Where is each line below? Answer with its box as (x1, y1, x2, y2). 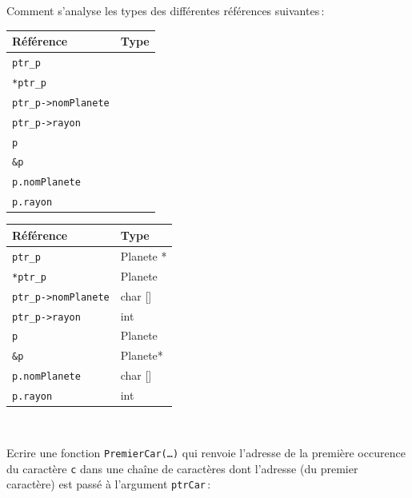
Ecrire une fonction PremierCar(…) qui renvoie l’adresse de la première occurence (6, 444, 406, 460)
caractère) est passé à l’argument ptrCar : (6, 476, 211, 492)
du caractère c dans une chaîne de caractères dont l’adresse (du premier (6, 460, 358, 476)
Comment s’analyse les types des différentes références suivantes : (6, 2, 325, 18)
